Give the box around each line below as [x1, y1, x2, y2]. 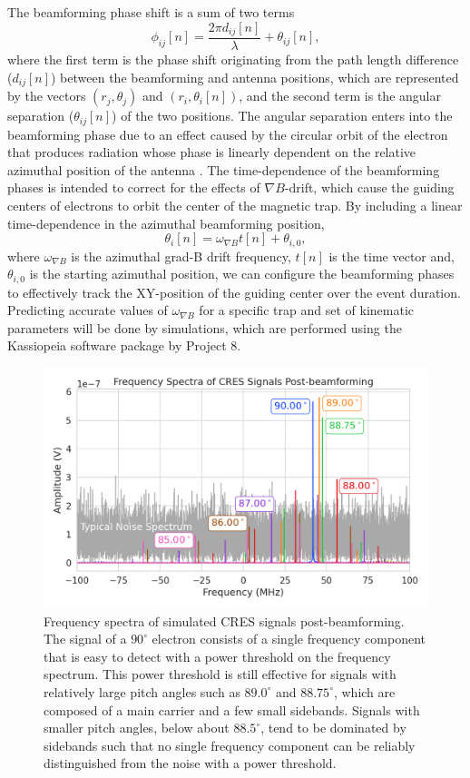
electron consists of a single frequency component [152, 629, 426, 648]
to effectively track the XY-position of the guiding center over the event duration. [7, 282, 461, 301]
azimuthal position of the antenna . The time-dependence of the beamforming [7, 160, 440, 179]
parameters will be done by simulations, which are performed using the [7, 318, 402, 337]
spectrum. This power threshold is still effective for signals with [44, 665, 397, 684]
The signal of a [44, 629, 127, 648]
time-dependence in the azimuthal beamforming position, [7, 213, 325, 232]
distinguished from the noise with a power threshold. [44, 753, 337, 773]
